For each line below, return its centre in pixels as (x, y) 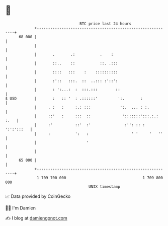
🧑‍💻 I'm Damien (21, 208)
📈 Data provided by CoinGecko (38, 196)
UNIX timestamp (104, 186)
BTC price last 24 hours (106, 24)
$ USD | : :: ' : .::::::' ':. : (74, 98)
